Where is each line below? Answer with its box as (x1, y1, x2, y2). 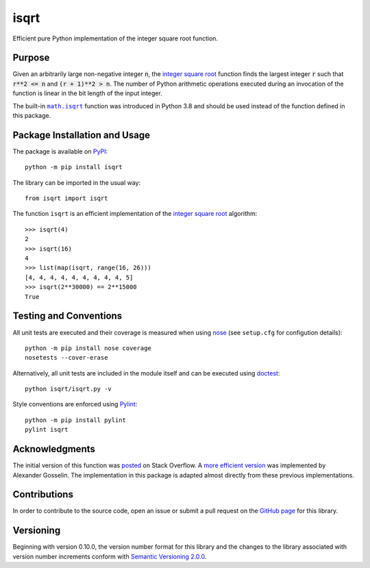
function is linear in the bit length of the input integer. (12, 89, 162, 97)
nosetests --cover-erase (25, 354, 108, 362)
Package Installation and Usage (12, 129, 151, 140)
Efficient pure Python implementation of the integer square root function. (12, 34, 219, 42)
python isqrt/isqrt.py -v (25, 385, 112, 393)
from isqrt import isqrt (25, 195, 108, 202)
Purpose (12, 52, 50, 64)
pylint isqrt (25, 425, 69, 434)
